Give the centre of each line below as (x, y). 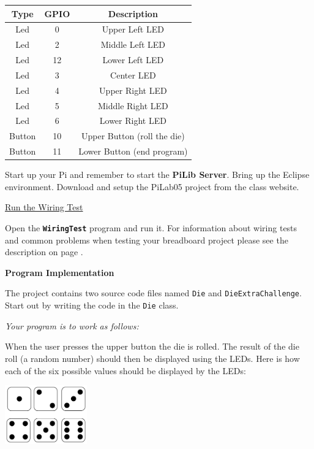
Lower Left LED (133, 60)
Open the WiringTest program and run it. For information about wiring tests (151, 227)
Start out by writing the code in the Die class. (92, 305)
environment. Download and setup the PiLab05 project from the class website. (152, 186)
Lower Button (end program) (133, 151)
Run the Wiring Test (44, 207)
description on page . (44, 252)
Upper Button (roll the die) (133, 136)
